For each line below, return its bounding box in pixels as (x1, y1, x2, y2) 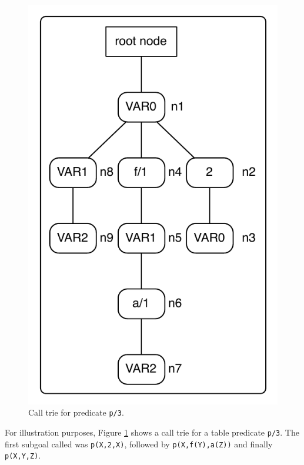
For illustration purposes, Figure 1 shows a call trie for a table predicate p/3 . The (5, 426, 299, 439)
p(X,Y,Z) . (5, 449, 41, 461)
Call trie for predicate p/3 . (28, 406, 124, 419)
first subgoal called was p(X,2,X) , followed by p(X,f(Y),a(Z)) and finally (5, 437, 273, 450)
